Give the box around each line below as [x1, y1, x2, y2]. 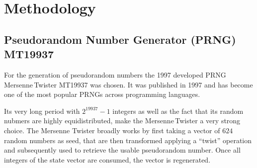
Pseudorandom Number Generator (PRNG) [4, 31, 236, 47]
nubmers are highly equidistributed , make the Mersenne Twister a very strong [4, 115, 241, 126]
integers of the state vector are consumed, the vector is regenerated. [4, 154, 211, 165]
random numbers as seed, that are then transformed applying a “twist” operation [4, 135, 252, 145]
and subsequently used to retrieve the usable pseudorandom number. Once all [4, 145, 241, 155]
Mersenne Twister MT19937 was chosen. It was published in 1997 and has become [4, 79, 253, 89]
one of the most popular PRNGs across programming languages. [4, 89, 200, 99]
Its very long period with [4, 105, 80, 116]
